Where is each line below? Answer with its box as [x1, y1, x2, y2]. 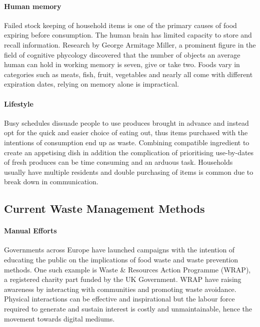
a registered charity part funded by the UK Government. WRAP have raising [4, 274, 241, 284]
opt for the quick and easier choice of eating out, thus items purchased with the [4, 127, 248, 138]
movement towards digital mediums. [4, 313, 115, 323]
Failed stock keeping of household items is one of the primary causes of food [4, 20, 237, 30]
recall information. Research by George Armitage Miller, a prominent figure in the [4, 39, 256, 50]
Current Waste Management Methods [4, 201, 205, 216]
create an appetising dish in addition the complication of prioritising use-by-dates [4, 147, 254, 157]
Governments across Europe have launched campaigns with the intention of [4, 244, 235, 255]
